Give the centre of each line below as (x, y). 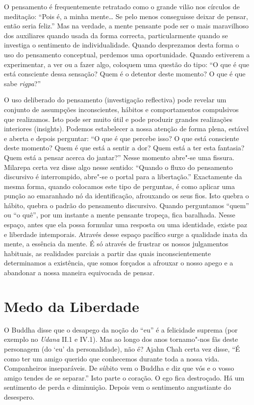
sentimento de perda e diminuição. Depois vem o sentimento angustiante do (117, 387)
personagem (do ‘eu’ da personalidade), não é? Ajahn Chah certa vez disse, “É (122, 348)
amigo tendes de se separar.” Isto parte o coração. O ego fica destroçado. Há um (124, 377)
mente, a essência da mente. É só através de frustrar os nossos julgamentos (116, 244)
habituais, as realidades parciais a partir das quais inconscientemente (107, 253)
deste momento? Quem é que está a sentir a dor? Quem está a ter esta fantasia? (124, 148)
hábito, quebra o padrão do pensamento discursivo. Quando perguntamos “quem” (127, 205)
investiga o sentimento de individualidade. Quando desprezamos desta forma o (122, 45)
